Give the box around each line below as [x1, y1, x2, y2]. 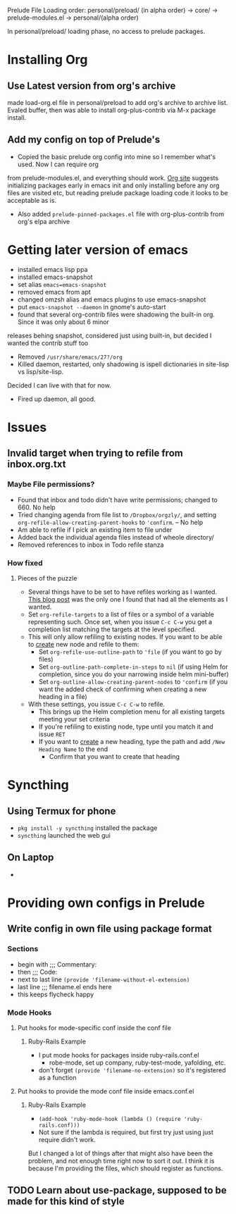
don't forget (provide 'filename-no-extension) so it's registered [38, 1065, 227, 1074]
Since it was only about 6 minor [17, 317, 109, 326]
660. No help [17, 503, 56, 512]
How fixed [7, 558, 44, 568]
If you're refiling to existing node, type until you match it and [38, 722, 213, 731]
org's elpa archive [17, 217, 70, 225]
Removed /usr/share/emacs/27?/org [17, 352, 123, 361]
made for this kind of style [7, 1196, 125, 1208]
